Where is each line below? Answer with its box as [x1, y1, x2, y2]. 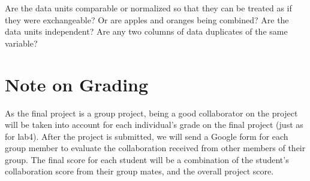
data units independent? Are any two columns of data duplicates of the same [5, 25, 288, 38]
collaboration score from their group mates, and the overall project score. [5, 165, 274, 177]
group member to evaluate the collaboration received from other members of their [5, 142, 306, 154]
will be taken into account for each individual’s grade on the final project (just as [5, 118, 303, 131]
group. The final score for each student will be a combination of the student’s [5, 153, 289, 165]
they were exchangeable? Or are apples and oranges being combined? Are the [5, 13, 289, 26]
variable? [5, 36, 38, 49]
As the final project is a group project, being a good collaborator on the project [5, 106, 298, 119]
